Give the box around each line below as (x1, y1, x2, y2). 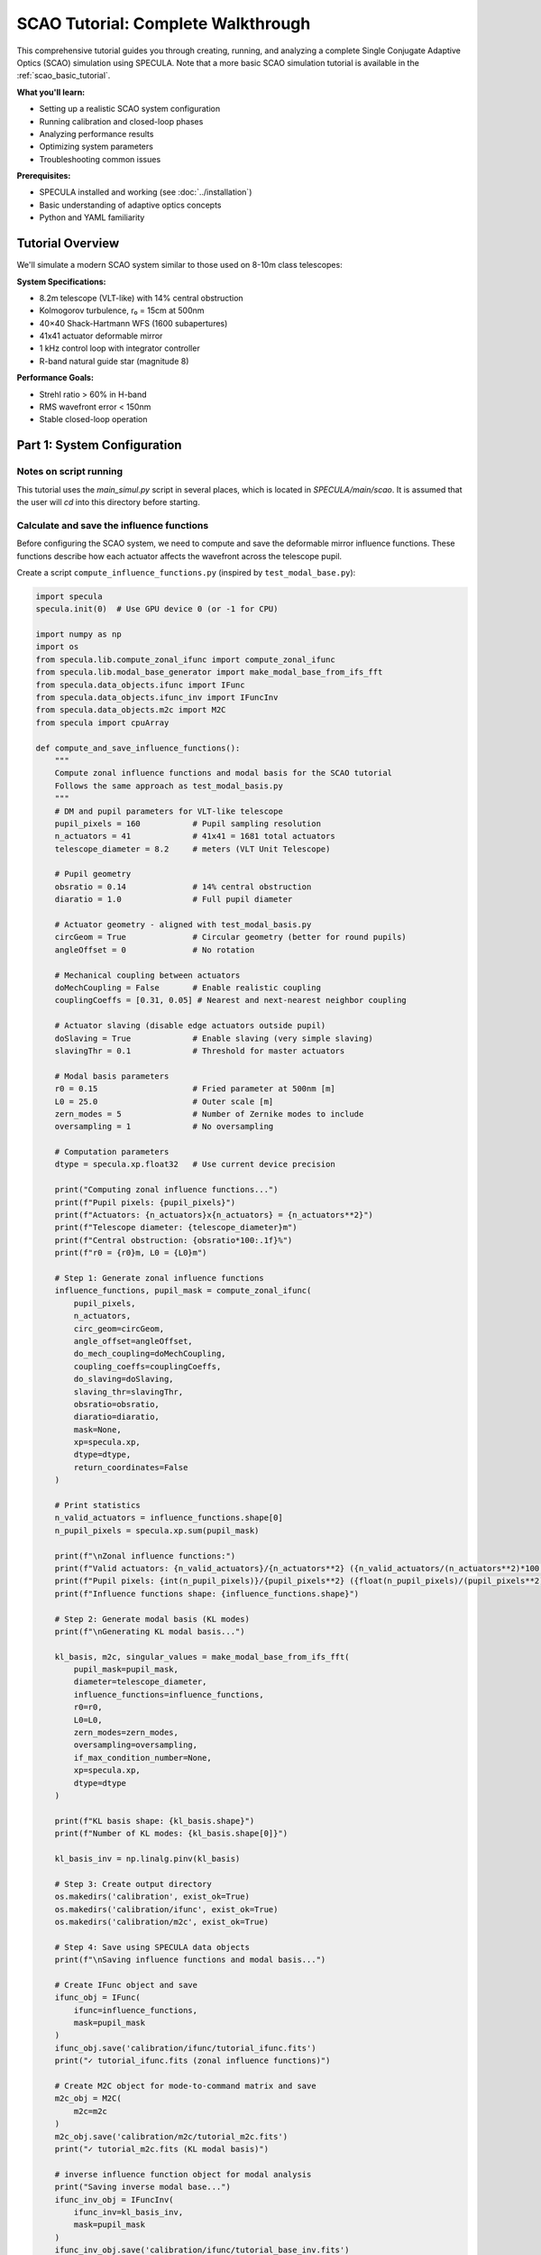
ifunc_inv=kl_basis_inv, (73, 2206, 184, 2217)
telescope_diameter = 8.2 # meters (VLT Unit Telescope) (54, 843, 331, 854)
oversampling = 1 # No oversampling (54, 1121, 274, 1132)
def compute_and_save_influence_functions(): (35, 742, 241, 753)
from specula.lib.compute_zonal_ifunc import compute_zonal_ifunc (35, 654, 335, 665)
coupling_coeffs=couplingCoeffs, (73, 1361, 222, 1371)
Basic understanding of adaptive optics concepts (39, 199, 222, 210)
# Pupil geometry (54, 869, 132, 879)
